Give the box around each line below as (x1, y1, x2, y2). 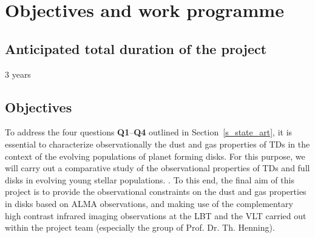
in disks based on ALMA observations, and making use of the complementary (5, 197, 293, 209)
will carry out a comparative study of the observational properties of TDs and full (5, 161, 310, 174)
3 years (5, 67, 31, 80)
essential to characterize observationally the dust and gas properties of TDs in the (5, 137, 310, 150)
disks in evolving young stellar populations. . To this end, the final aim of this (5, 173, 294, 186)
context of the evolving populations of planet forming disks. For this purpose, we (5, 149, 305, 162)
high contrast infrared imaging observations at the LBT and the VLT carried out (5, 209, 307, 222)
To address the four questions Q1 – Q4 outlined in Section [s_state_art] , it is (5, 126, 293, 138)
